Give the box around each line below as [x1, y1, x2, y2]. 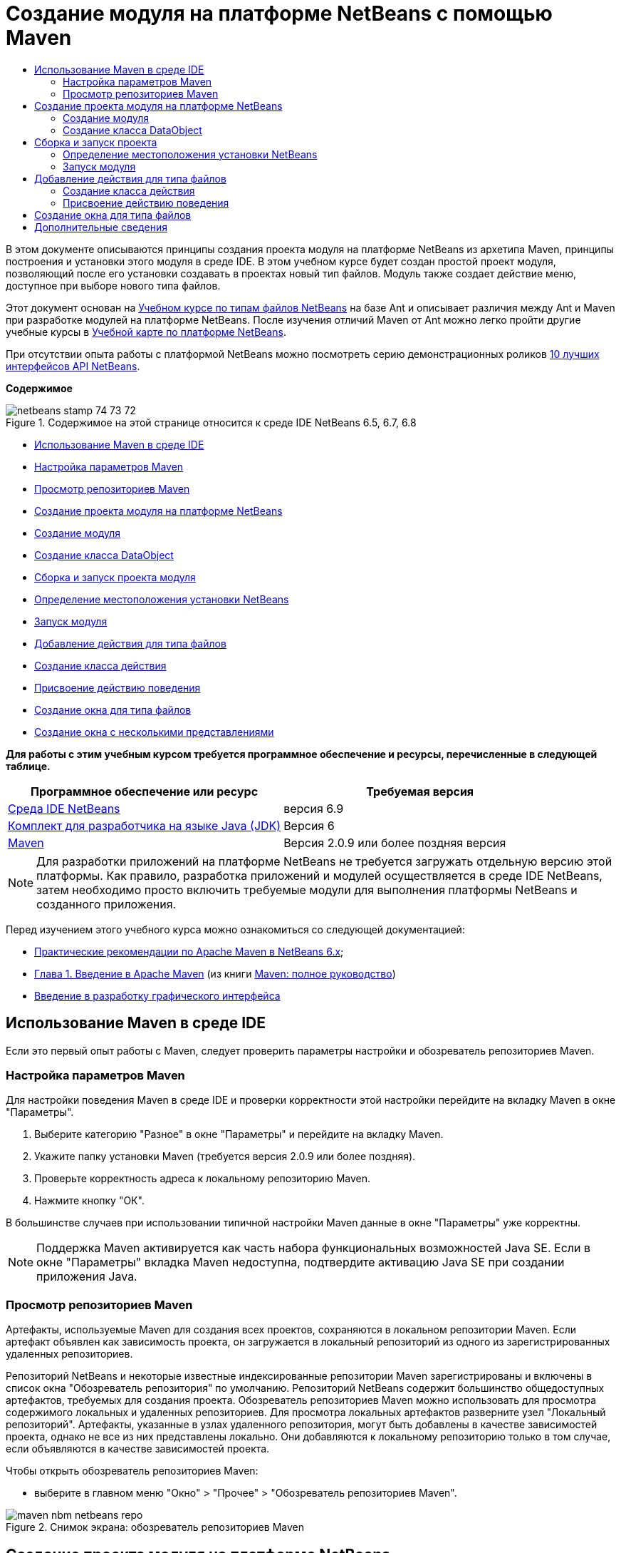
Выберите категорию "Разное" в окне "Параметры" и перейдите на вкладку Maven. [34, 1128, 444, 1141]
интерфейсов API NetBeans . [6, 359, 140, 372]
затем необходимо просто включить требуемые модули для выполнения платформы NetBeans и [36, 882, 578, 897]
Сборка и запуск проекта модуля [34, 570, 196, 583]
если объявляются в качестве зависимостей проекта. [6, 1442, 270, 1455]
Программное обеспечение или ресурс [31, 784, 259, 799]
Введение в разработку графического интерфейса [34, 989, 281, 1002]
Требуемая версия [366, 784, 474, 799]
